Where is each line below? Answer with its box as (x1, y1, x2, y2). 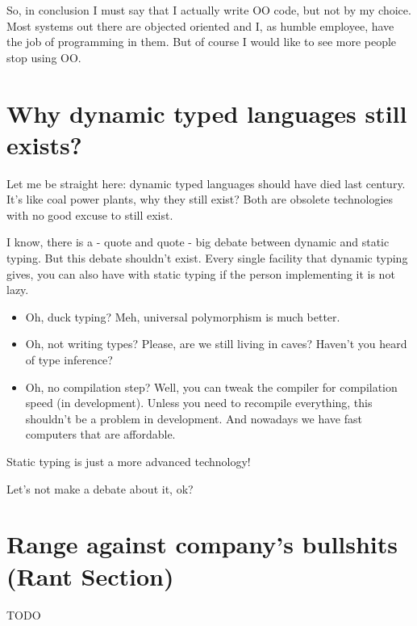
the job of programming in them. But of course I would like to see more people (6, 33, 397, 50)
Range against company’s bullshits (6, 527, 398, 561)
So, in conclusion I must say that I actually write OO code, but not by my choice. (6, 2, 411, 18)
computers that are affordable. (25, 426, 176, 443)
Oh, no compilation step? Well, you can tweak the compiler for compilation (25, 378, 398, 395)
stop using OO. (6, 48, 81, 65)
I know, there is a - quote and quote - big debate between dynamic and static (6, 233, 390, 250)
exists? (6, 128, 82, 161)
